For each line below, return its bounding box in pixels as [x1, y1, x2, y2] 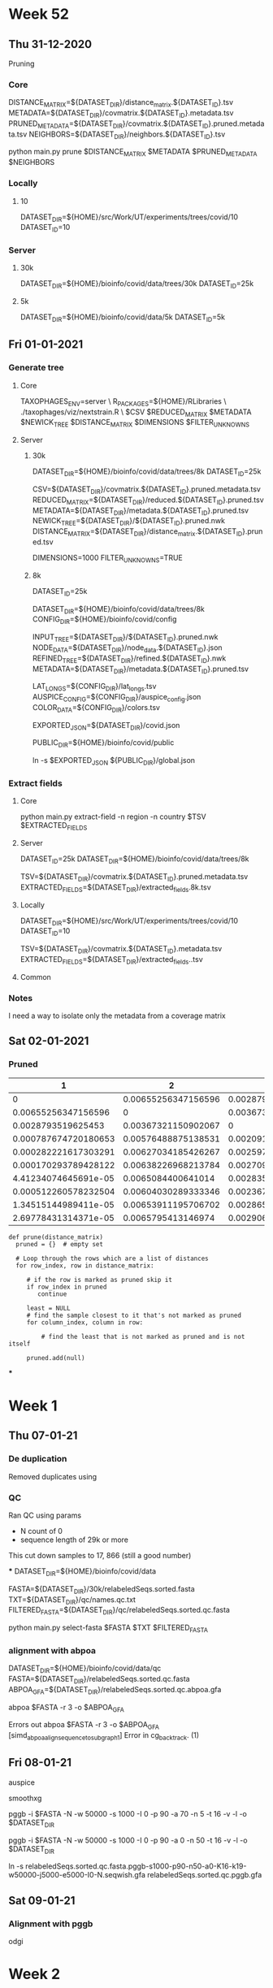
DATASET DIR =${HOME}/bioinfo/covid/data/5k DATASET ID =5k [19, 312, 226, 324]
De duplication [8, 1453, 67, 1465]
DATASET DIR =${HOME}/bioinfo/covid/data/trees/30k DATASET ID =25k [19, 279, 254, 291]
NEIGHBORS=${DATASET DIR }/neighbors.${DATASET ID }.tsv [28, 129, 226, 141]
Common [19, 972, 51, 981]
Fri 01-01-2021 [8, 338, 84, 352]
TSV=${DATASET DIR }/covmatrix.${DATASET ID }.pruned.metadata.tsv [19, 871, 249, 883]
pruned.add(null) [26, 1353, 85, 1362]
